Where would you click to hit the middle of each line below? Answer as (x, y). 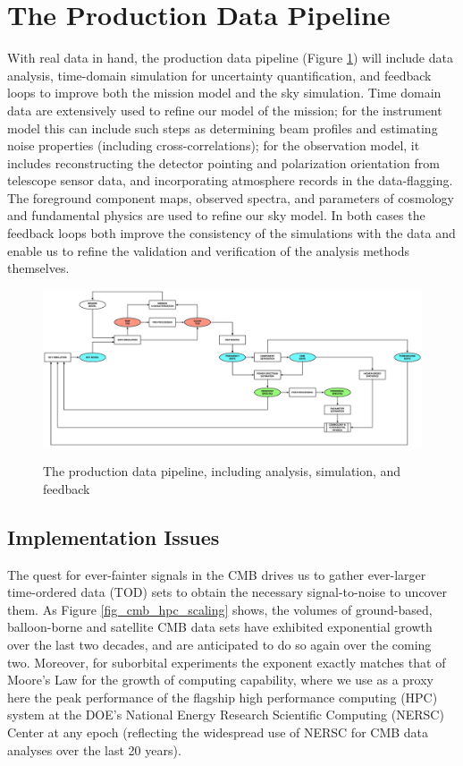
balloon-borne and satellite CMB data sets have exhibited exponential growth (220, 627)
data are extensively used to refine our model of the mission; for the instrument (225, 110)
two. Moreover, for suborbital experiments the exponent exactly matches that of (227, 662)
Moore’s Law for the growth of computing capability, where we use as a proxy (220, 680)
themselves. (38, 268)
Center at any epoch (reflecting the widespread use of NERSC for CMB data (218, 732)
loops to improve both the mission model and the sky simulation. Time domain (224, 93)
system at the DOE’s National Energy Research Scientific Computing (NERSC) (226, 715)
